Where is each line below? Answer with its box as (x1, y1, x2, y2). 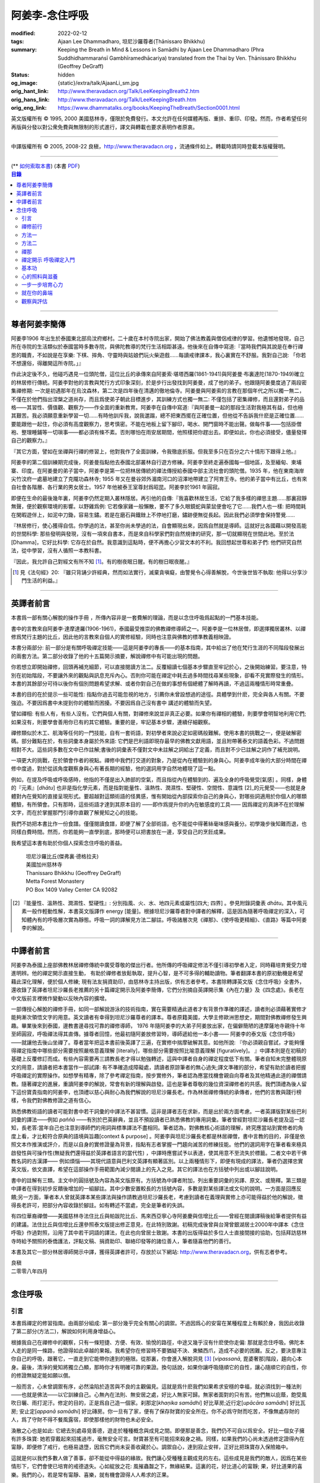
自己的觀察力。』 (11, 437, 50, 444)
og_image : (11, 79, 38, 86)
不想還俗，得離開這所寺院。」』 (11, 359, 84, 367)
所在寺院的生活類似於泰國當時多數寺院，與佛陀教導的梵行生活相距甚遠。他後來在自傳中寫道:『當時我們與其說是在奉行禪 (11, 343, 303, 350)
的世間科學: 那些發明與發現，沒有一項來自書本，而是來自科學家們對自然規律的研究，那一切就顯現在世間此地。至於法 (11, 530, 295, 537)
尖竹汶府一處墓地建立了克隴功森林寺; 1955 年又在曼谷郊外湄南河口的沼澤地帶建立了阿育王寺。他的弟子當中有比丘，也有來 (11, 475, 308, 483)
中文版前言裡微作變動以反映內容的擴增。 (11, 994, 110, 1002)
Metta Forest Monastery (25, 878, 85, 885)
